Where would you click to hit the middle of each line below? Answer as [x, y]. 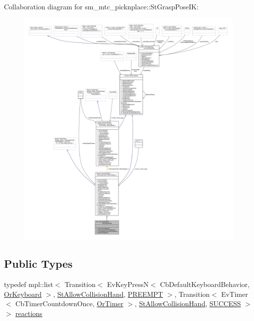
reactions [29, 313]
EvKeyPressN [128, 284]
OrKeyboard [23, 294]
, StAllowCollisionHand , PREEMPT [108, 294]
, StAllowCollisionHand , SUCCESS [188, 303]
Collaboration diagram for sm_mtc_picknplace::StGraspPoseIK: [101, 6]
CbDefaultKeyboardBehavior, [205, 284]
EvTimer [235, 294]
